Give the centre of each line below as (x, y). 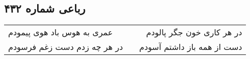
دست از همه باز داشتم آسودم (191, 47)
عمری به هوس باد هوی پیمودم (61, 32)
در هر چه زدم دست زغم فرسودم (66, 47)
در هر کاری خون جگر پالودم (194, 32)
